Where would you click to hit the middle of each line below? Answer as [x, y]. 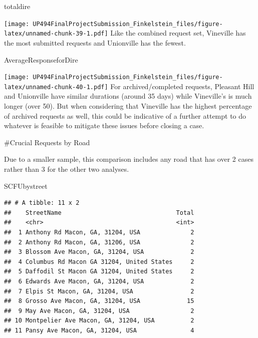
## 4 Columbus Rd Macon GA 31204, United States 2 [99, 262]
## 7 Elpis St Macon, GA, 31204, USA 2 [99, 291]
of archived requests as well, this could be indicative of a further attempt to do [125, 115]
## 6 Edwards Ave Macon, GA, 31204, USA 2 [99, 281]
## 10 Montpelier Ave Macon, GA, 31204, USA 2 [99, 321]
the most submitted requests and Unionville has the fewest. [95, 42]
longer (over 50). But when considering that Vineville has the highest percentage [128, 106]
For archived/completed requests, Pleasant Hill [182, 86]
